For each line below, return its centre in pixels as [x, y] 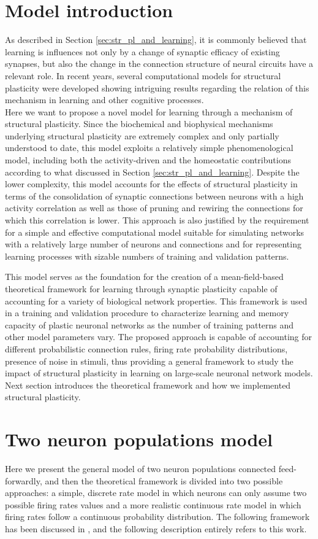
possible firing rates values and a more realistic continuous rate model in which [153, 504]
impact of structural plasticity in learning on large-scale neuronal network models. [159, 373]
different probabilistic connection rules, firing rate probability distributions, [146, 348]
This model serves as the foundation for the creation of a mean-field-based [144, 277]
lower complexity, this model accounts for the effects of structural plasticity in [151, 184]
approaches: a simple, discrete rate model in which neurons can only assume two [156, 493]
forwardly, [24, 480]
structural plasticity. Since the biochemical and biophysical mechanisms [139, 124]
